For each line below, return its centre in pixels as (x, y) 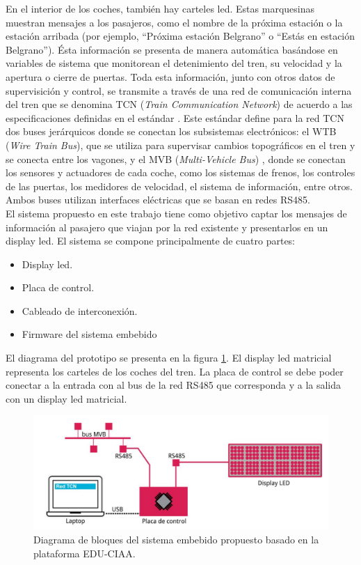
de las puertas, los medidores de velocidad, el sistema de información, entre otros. (179, 186)
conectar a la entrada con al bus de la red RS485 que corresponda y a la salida (174, 385)
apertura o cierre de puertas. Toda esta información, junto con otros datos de (170, 76)
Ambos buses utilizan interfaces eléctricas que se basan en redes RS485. (158, 200)
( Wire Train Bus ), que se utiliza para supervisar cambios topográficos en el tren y (180, 145)
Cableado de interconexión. (80, 310)
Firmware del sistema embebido (89, 334)
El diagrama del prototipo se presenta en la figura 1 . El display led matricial (169, 358)
